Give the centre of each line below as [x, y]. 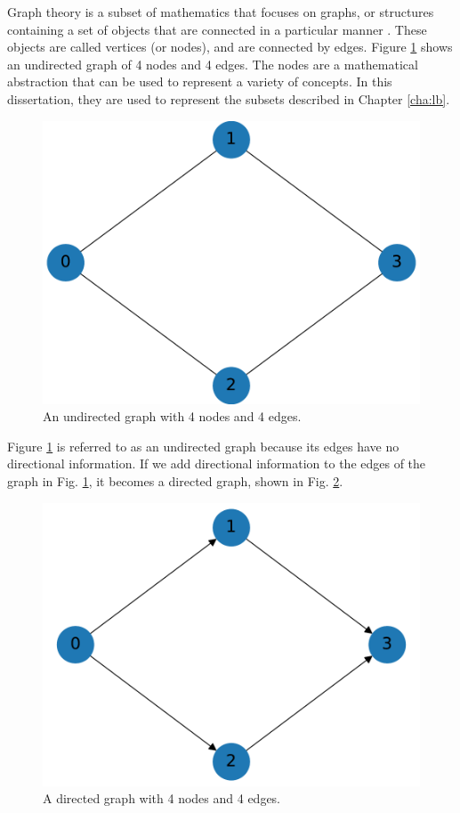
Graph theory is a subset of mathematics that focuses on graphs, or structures [221, 12]
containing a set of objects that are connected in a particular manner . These [217, 29]
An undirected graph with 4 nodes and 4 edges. [172, 416]
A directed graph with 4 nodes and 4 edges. [162, 798]
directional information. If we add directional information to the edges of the [217, 463]
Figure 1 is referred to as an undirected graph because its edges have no [203, 446]
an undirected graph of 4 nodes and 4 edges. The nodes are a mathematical [213, 64]
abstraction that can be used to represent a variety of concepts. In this [200, 81]
